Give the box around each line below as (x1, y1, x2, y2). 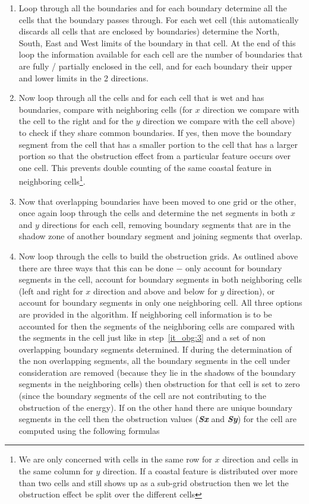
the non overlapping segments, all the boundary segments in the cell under (18, 354, 291, 367)
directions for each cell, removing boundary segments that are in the (42, 218, 291, 230)
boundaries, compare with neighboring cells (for (18, 103, 193, 115)
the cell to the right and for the (18, 115, 133, 127)
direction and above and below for (93, 284, 217, 297)
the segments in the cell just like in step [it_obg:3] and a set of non (18, 331, 266, 344)
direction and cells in (222, 453, 298, 465)
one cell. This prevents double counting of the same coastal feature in (18, 161, 272, 173)
